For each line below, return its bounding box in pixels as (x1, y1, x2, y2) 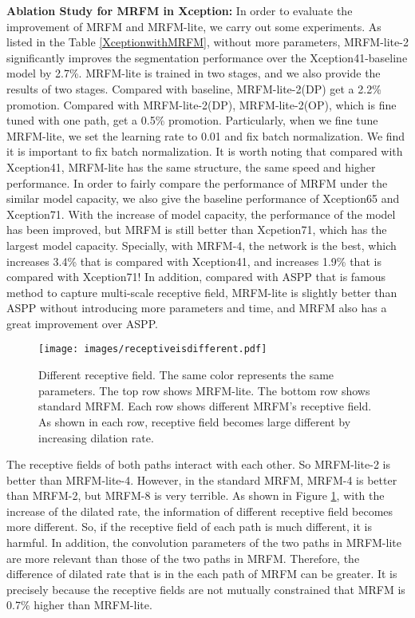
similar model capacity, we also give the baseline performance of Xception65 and (6, 190, 400, 207)
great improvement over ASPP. (6, 315, 158, 331)
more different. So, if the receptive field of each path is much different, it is (6, 518, 372, 535)
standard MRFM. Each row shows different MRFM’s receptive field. (38, 398, 372, 414)
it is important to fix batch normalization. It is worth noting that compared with (6, 143, 403, 160)
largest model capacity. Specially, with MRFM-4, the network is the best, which (6, 236, 397, 253)
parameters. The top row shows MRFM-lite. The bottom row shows (38, 382, 370, 398)
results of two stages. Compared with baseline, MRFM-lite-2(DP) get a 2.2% (6, 80, 381, 97)
